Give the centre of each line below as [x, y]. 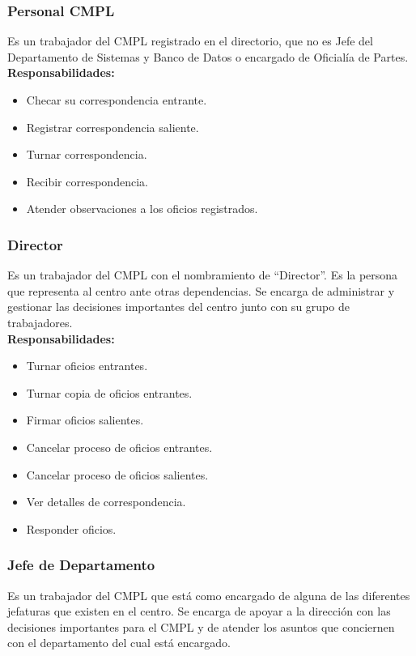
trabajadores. [40, 322]
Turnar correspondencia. [87, 154]
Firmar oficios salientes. [85, 420]
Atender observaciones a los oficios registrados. [142, 209]
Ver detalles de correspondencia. [106, 502]
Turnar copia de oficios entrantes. [109, 392]
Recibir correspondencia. [87, 181]
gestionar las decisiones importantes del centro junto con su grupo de [178, 307]
